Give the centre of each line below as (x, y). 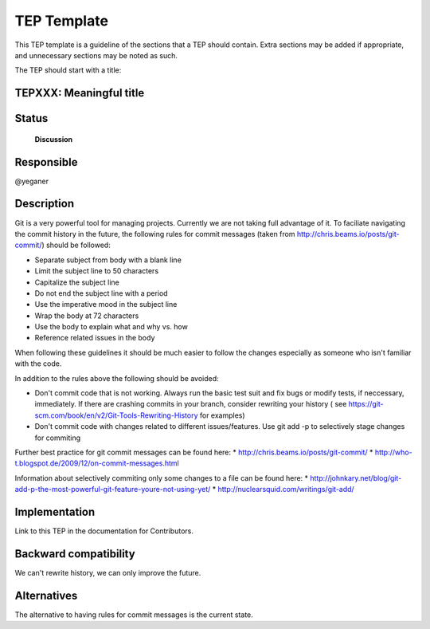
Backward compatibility (75, 554)
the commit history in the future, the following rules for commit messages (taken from (155, 234)
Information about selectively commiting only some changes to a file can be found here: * (162, 478)
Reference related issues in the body (95, 338)
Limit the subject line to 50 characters (97, 271)
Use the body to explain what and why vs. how (111, 327)
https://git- (366, 404)
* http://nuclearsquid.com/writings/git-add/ (283, 489)
